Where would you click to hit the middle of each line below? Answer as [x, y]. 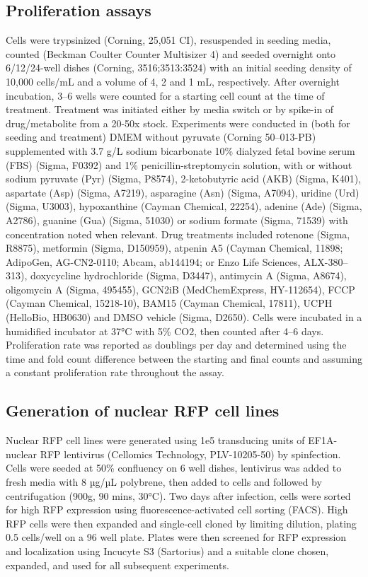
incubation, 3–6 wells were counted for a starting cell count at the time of [165, 95]
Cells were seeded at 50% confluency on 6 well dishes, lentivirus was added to [174, 468]
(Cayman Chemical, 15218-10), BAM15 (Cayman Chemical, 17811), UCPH [169, 303]
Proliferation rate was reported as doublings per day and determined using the [176, 345]
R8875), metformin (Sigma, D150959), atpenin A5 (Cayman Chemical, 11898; [174, 248]
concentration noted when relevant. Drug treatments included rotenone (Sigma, [178, 234]
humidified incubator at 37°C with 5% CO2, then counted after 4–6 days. [165, 331]
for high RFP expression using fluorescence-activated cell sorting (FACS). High [177, 509]
